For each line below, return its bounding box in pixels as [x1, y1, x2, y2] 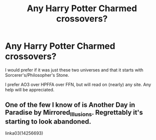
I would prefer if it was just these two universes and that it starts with [5, 67, 144, 73]
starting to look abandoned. [5, 117, 92, 125]
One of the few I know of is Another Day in [5, 101, 136, 109]
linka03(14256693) [5, 130, 43, 136]
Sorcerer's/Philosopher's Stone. [5, 72, 69, 78]
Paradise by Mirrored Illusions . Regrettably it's [5, 108, 143, 118]
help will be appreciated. [5, 87, 55, 92]
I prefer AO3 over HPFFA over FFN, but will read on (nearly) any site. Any [5, 81, 151, 87]
